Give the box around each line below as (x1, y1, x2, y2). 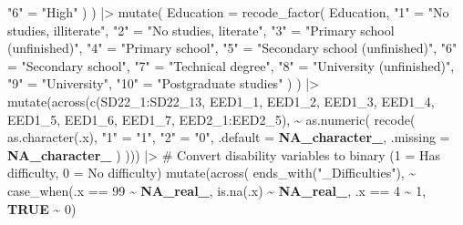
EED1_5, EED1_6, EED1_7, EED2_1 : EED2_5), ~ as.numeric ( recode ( (7, 109, 416, 128)
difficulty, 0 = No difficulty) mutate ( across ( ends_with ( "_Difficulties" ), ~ (7, 163, 417, 182)
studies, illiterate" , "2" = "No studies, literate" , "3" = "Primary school (7, 20, 395, 39)
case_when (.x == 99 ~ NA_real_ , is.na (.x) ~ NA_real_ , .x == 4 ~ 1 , (7, 180, 427, 199)
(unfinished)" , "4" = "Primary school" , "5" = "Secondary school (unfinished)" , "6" (7, 38, 458, 57)
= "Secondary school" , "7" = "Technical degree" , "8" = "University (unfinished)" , (7, 56, 455, 75)
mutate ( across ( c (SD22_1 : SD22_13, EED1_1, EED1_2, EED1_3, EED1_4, (7, 91, 435, 110)
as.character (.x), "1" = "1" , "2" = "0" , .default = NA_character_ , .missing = (7, 128, 450, 147)
